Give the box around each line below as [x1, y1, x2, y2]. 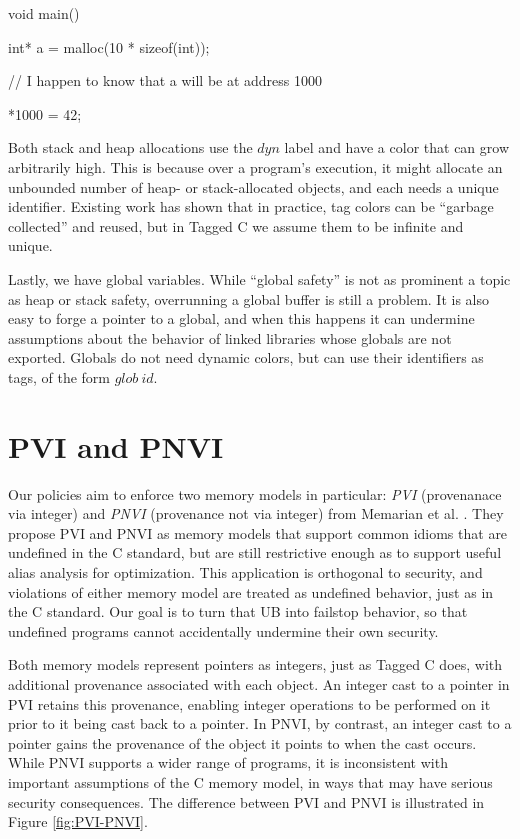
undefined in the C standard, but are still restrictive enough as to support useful [8, 542, 502, 563]
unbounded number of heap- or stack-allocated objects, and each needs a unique [8, 176, 499, 197]
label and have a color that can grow [284, 137, 509, 158]
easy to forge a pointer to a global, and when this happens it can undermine [8, 308, 475, 329]
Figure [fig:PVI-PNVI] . [8, 811, 148, 832]
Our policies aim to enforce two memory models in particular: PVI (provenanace [8, 483, 502, 504]
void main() [8, 3, 80, 23]
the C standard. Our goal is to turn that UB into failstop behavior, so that [8, 601, 468, 622]
